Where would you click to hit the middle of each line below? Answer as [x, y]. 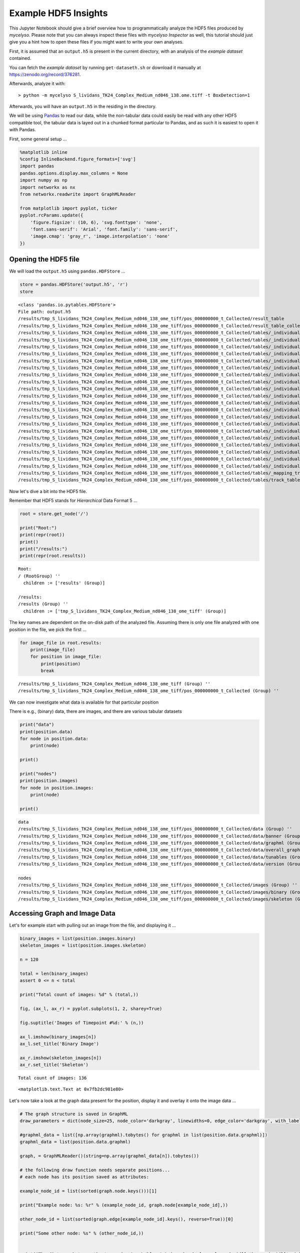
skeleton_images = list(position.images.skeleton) [83, 946]
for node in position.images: [57, 788]
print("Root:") [38, 528]
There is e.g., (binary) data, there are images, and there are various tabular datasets [95, 711]
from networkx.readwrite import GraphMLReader [78, 194]
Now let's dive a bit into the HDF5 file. [48, 491]
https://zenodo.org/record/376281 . [45, 74]
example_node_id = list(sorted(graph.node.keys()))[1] [88, 1191]
